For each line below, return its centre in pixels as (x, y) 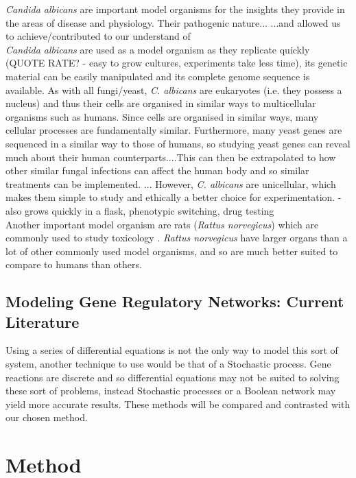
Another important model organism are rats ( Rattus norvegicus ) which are (162, 224)
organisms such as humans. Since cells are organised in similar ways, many (162, 116)
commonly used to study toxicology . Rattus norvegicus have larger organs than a (177, 238)
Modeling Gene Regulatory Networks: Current (175, 301)
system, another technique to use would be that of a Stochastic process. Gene (168, 364)
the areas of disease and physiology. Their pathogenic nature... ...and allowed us (173, 22)
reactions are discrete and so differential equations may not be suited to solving (173, 377)
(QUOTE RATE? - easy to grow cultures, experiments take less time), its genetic (177, 63)
